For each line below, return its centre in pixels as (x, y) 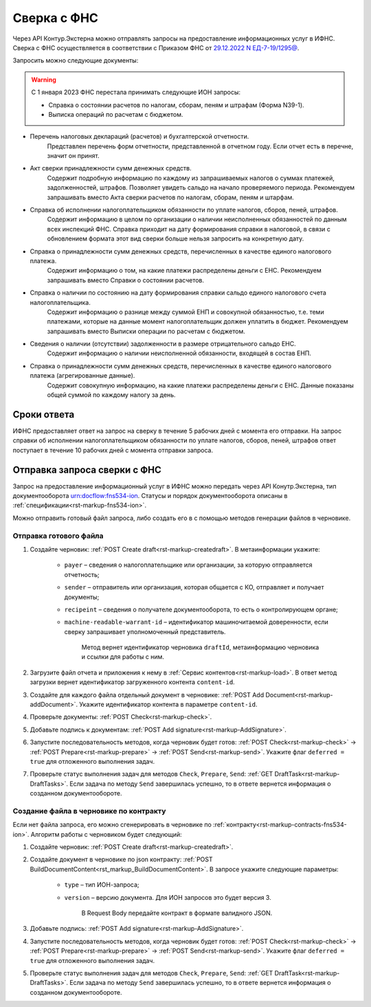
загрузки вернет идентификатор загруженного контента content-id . (132, 682)
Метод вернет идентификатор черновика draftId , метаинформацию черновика (200, 647)
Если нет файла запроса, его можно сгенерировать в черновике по (112, 825)
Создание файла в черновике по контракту (89, 811)
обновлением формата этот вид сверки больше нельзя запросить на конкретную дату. (176, 239)
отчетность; (82, 574)
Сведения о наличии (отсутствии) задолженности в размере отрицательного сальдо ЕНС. (163, 344)
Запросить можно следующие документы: (76, 60)
